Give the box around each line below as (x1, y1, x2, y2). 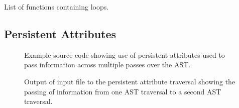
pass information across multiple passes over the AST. (24, 59, 191, 70)
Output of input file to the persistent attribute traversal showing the (24, 76, 235, 86)
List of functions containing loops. (4, 2, 109, 12)
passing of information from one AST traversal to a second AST (24, 86, 221, 96)
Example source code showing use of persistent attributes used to (24, 49, 225, 60)
